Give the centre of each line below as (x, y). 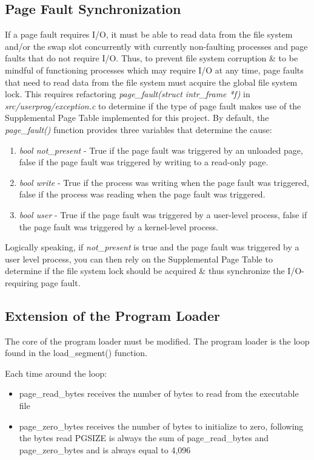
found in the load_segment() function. (76, 353)
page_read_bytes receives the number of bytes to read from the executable (159, 393)
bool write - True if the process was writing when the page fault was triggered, (164, 182)
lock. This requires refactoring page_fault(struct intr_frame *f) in (128, 94)
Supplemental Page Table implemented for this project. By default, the (137, 118)
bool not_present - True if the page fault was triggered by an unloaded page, (161, 150)
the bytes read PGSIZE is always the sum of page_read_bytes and (144, 438)
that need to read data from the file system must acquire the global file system (151, 82)
